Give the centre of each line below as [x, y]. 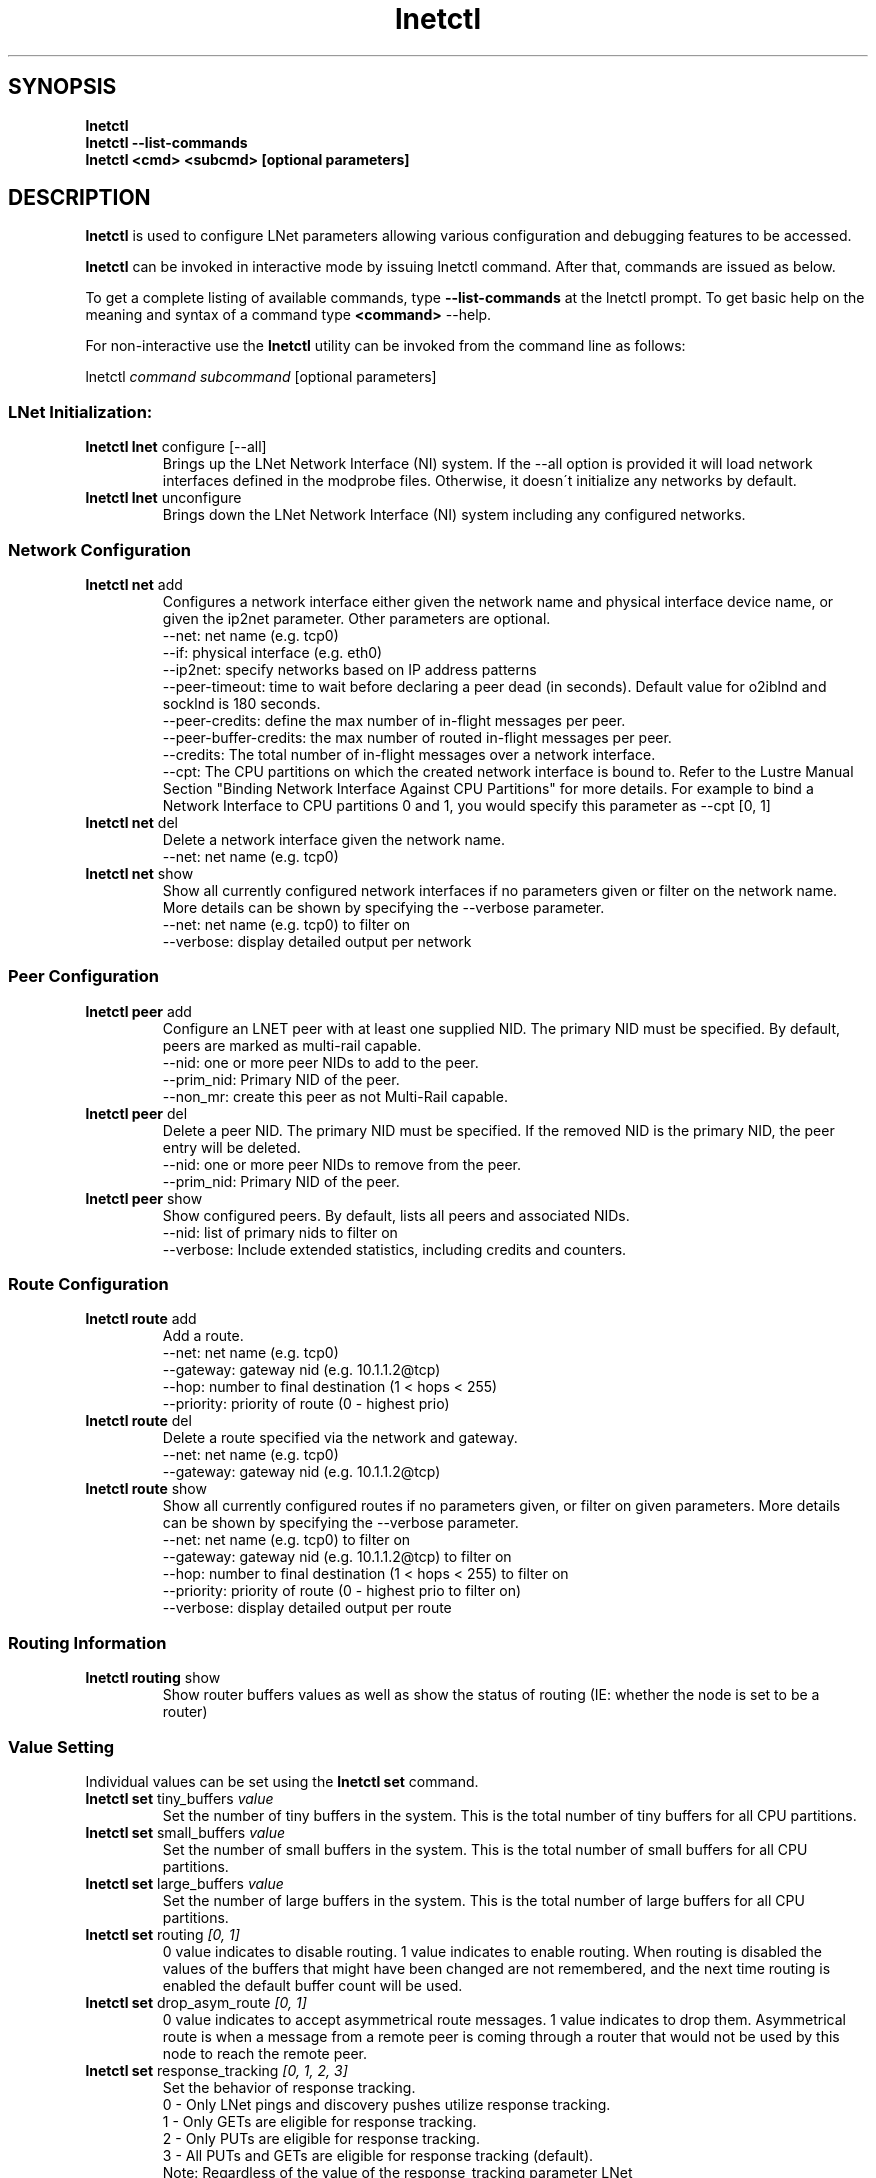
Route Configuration [88, 1284]
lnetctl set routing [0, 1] [162, 1934]
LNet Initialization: [80, 411]
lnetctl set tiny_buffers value [179, 1798]
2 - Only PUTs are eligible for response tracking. [321, 2138]
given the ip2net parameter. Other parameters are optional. [356, 618]
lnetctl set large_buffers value [184, 1883]
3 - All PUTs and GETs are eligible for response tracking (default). [378, 2155]
